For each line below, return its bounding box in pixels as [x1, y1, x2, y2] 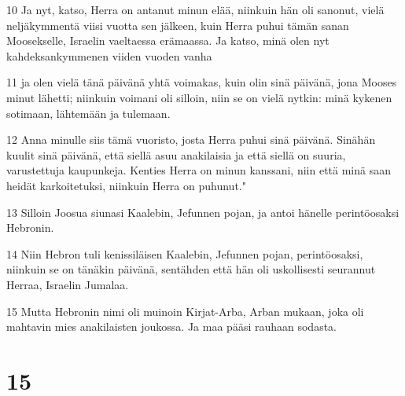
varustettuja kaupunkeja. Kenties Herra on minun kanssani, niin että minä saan [6, 162, 391, 178]
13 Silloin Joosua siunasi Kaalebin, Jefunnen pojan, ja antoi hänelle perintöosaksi [6, 203, 399, 220]
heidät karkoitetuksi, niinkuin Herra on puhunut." [6, 177, 246, 193]
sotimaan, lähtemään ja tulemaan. [6, 104, 171, 121]
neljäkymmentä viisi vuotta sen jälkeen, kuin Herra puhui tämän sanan [6, 16, 349, 33]
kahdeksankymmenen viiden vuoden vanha [6, 47, 212, 64]
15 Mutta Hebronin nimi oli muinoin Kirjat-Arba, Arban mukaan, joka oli [6, 302, 364, 319]
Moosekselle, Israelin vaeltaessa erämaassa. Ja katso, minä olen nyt [6, 32, 330, 49]
